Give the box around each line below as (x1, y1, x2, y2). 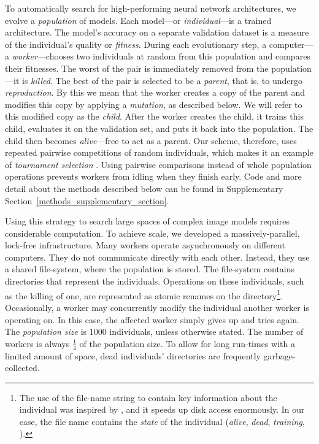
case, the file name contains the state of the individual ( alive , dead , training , (19, 415, 305, 427)
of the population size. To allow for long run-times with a (79, 337, 295, 350)
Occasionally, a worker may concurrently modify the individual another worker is (5, 300, 309, 313)
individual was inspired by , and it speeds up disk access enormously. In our (19, 403, 305, 416)
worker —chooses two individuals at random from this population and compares (12, 50, 310, 63)
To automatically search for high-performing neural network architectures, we (5, 2, 296, 14)
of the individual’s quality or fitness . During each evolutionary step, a (5, 37, 267, 50)
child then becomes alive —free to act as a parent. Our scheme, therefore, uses (5, 134, 297, 147)
